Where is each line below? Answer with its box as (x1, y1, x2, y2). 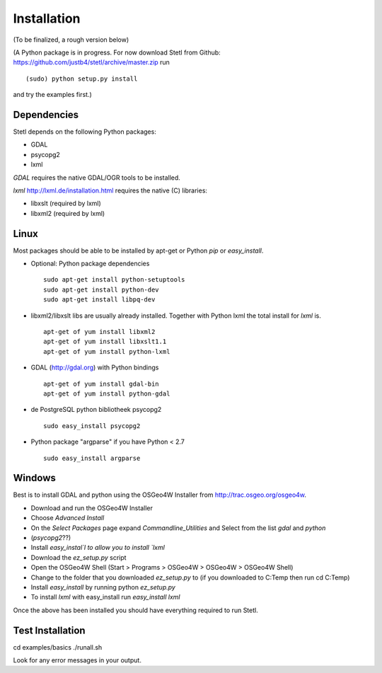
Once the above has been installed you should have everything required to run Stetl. (13, 606, 258, 614)
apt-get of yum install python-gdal (43, 389, 170, 398)
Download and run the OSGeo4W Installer (30, 503, 154, 512)
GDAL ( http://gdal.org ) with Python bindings (30, 363, 159, 372)
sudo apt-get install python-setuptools (43, 276, 185, 284)
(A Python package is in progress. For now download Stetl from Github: (13, 48, 221, 57)
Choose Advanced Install (30, 514, 105, 522)
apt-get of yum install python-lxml (43, 347, 170, 355)
